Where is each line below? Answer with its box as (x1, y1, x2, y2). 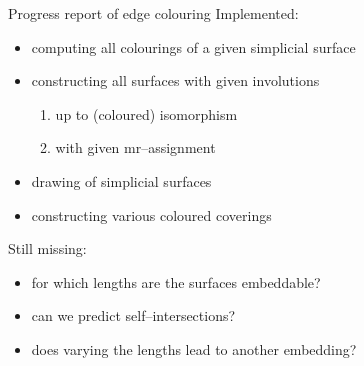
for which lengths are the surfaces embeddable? (31, 271, 321, 292)
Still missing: (8, 238, 87, 259)
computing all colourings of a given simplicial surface (31, 36, 356, 57)
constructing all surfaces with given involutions (31, 70, 320, 91)
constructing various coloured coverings (31, 204, 272, 225)
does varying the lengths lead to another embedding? (31, 338, 357, 359)
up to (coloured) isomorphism (55, 103, 238, 124)
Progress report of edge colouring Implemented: (8, 3, 299, 23)
